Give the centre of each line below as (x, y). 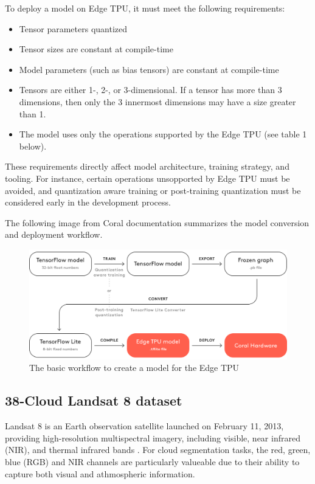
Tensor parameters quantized (73, 28)
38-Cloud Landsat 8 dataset (94, 400)
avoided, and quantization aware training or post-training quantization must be (153, 190)
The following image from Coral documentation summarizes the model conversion (157, 222)
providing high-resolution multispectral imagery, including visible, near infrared (153, 437)
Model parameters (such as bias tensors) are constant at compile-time (149, 69)
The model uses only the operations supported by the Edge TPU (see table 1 (163, 134)
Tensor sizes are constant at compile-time (96, 49)
